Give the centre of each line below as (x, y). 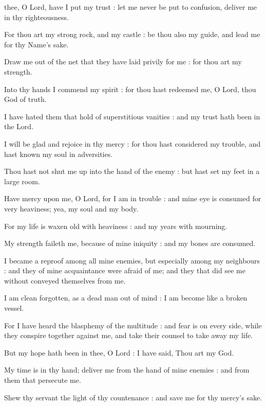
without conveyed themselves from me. (65, 280)
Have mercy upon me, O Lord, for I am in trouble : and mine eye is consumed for (133, 198)
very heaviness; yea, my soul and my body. (71, 208)
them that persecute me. (43, 380)
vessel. (14, 308)
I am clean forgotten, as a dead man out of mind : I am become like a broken (126, 298)
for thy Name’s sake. (36, 44)
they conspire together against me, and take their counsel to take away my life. (129, 335)
